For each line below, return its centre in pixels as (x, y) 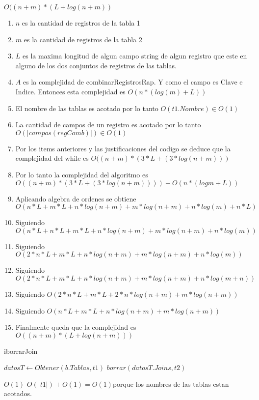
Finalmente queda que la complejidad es (76, 327)
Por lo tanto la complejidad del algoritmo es (82, 174)
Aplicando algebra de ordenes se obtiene (76, 198)
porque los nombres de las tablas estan (171, 384)
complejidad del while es (52, 158)
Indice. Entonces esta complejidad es (70, 91)
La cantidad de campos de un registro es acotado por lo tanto (108, 125)
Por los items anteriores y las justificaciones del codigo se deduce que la (123, 148)
